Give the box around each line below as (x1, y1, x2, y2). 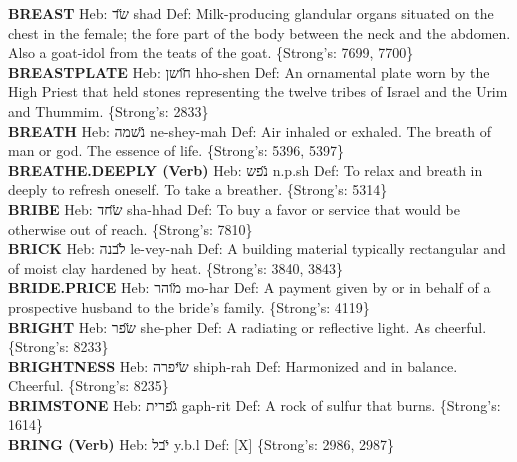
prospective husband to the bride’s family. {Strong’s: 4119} (8, 296, 370, 317)
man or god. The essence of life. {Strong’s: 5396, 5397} (8, 140, 344, 161)
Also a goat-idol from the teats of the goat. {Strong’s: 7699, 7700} (8, 42, 414, 63)
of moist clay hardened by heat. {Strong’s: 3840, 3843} (8, 257, 344, 278)
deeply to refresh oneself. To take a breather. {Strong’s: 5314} (8, 179, 388, 200)
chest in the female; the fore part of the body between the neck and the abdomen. (8, 22, 511, 43)
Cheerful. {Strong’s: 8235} (8, 375, 169, 396)
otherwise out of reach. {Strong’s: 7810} (8, 218, 253, 239)
